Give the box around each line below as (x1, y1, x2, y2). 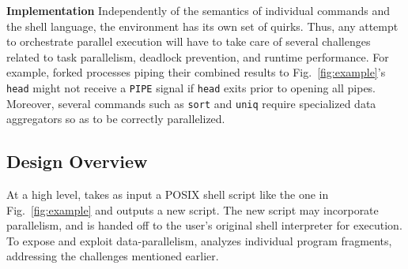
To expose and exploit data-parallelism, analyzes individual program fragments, (6, 232, 392, 248)
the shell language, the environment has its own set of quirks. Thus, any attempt (6, 17, 399, 34)
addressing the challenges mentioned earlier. (6, 248, 219, 264)
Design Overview (6, 149, 148, 174)
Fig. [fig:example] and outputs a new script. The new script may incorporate (6, 201, 379, 218)
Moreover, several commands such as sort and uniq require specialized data (6, 95, 376, 111)
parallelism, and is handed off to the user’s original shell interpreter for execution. (6, 217, 402, 234)
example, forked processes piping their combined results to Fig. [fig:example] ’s (6, 64, 386, 80)
